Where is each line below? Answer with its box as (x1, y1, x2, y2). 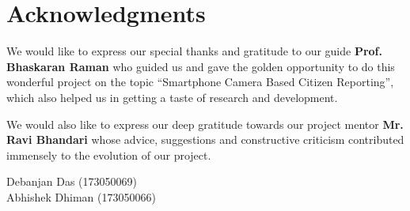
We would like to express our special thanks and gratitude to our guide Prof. (6, 43, 382, 59)
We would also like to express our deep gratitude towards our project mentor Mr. (6, 115, 404, 132)
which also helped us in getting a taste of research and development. (6, 89, 338, 105)
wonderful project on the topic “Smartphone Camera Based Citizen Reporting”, (6, 73, 394, 90)
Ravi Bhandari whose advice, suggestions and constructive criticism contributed (6, 131, 404, 148)
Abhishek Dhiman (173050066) (6, 188, 156, 205)
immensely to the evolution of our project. (6, 146, 211, 163)
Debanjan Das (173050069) (6, 173, 137, 190)
